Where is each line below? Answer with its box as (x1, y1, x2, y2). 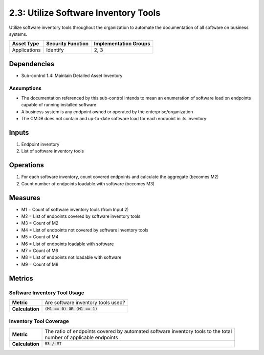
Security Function (46, 40, 89, 47)
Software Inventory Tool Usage (9, 289, 85, 296)
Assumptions (9, 85, 42, 92)
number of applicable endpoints (44, 334, 118, 341)
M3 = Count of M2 (21, 220, 59, 226)
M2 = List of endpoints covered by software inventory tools (21, 213, 141, 219)
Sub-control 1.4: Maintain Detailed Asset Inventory (21, 73, 123, 78)
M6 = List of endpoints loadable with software (21, 241, 114, 247)
